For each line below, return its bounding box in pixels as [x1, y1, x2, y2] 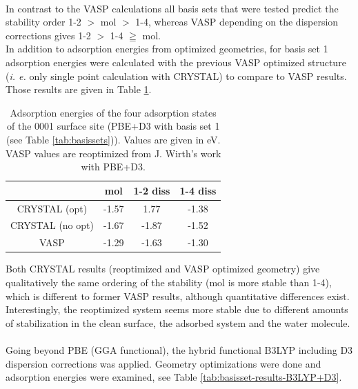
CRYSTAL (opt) [17, 201, 88, 215]
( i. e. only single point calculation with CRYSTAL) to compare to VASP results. [6, 68, 347, 83]
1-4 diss [179, 183, 217, 197]
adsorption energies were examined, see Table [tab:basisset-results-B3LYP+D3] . [6, 370, 342, 384]
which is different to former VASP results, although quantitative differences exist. [6, 288, 350, 303]
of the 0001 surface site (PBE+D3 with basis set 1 [7, 119, 220, 133]
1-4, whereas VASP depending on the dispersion [135, 14, 339, 29]
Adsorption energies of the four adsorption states [10, 105, 217, 119]
